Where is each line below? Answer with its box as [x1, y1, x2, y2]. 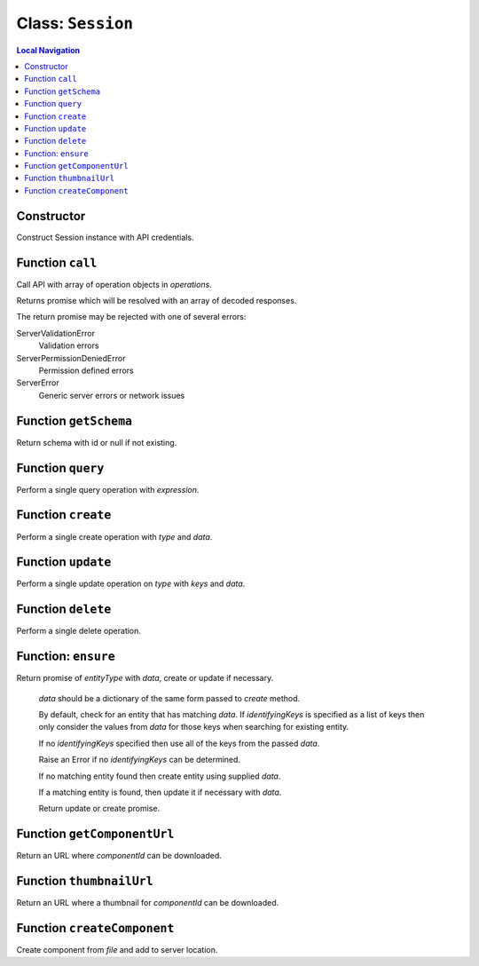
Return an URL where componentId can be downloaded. [16, 851, 222, 861]
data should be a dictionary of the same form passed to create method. [38, 693, 301, 703]
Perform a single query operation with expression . [16, 484, 200, 495]
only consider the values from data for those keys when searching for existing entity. [38, 722, 349, 732]
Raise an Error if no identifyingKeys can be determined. [38, 755, 241, 765]
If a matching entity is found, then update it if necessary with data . [38, 787, 282, 797]
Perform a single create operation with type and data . [16, 531, 213, 542]
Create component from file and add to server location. [16, 945, 218, 955]
